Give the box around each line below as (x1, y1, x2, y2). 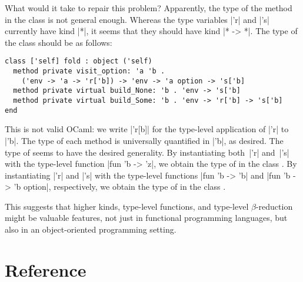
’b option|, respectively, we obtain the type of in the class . (14, 180, 226, 193)
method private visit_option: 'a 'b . (13, 67, 165, 76)
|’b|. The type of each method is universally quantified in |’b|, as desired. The (5, 134, 284, 146)
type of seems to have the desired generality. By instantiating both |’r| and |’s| (5, 146, 289, 158)
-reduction (255, 200, 293, 212)
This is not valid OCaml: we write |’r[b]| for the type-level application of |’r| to (5, 123, 289, 135)
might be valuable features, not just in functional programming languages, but (5, 211, 288, 224)
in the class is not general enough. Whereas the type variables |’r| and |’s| (5, 13, 269, 25)
